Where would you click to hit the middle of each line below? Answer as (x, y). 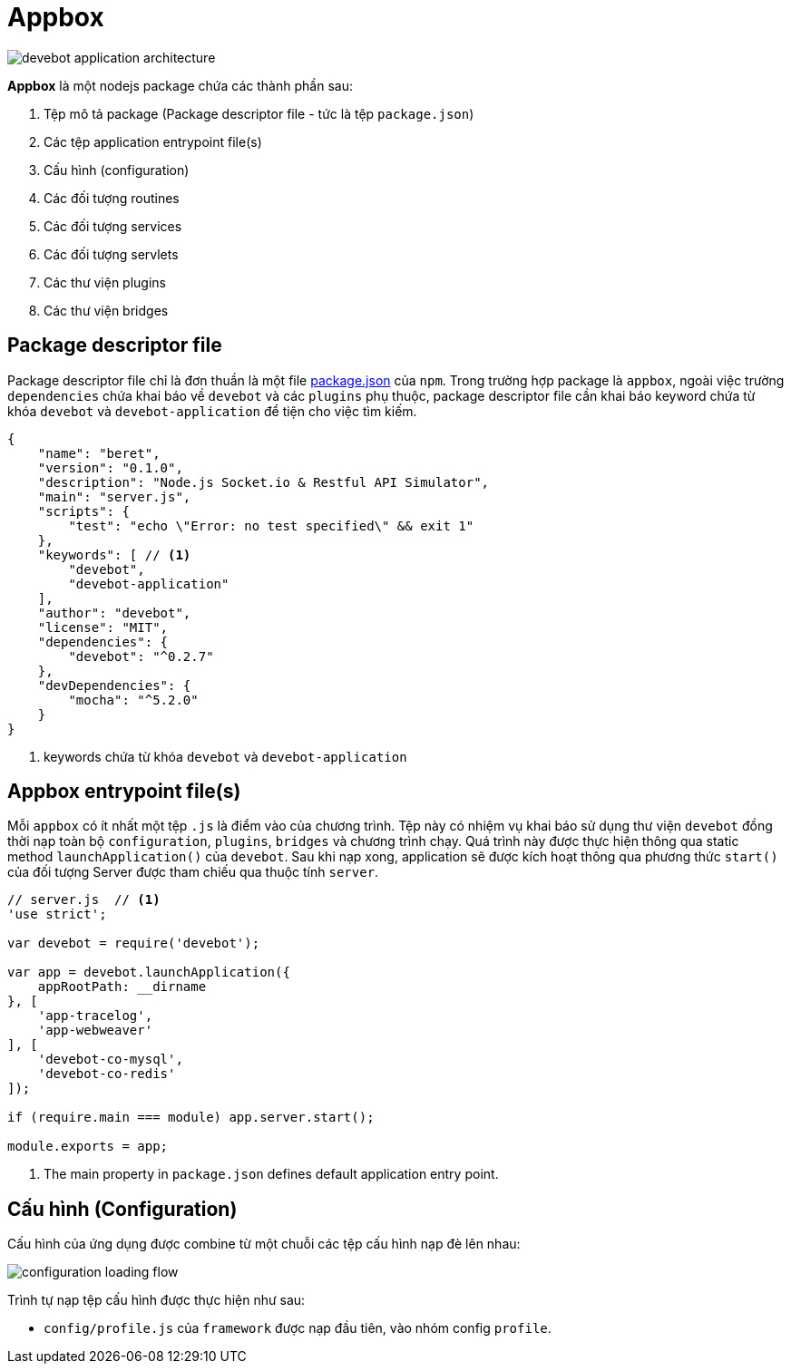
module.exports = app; (88, 1147)
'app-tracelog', (95, 1016)
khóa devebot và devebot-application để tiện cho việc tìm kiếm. (212, 411)
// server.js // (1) (84, 900)
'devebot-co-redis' (107, 1074)
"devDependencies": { (114, 685)
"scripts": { (83, 511)
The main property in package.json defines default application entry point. (271, 1174)
